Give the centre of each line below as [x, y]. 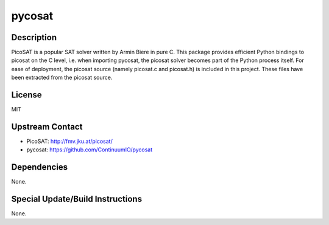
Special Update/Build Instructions [77, 199]
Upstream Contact [47, 127]
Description [34, 37]
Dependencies [40, 167]
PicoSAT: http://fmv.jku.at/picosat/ [69, 141]
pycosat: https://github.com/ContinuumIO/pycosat [90, 150]
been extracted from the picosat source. [62, 78]
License [27, 95]
